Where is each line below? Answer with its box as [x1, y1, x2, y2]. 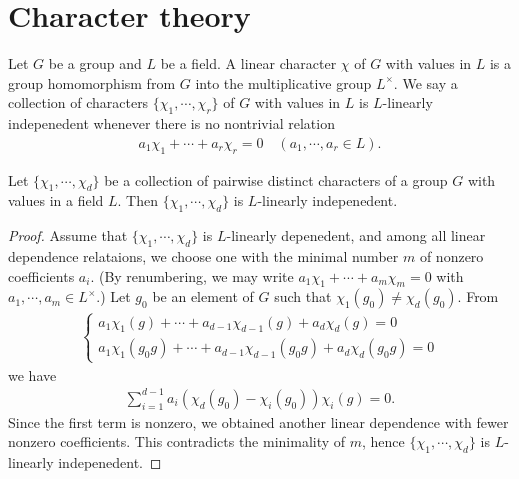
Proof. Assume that [8, 225, 128, 246]
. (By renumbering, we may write [90, 265, 294, 286]
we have [8, 364, 57, 385]
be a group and [48, 53, 142, 74]
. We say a [393, 72, 458, 93]
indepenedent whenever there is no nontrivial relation [8, 113, 335, 134]
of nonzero [419, 245, 484, 266]
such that [274, 286, 332, 307]
